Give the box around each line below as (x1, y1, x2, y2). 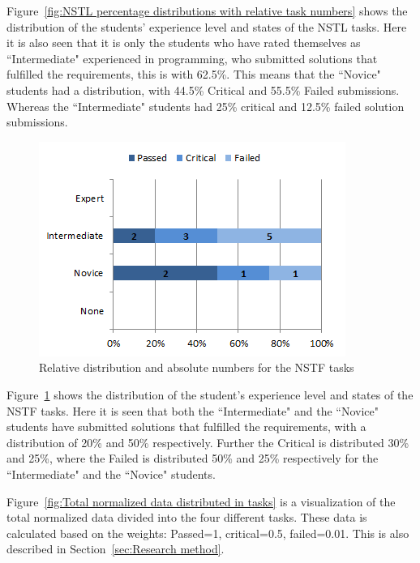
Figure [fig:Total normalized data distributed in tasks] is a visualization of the (6, 493, 396, 510)
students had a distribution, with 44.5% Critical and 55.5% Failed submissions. (6, 81, 400, 98)
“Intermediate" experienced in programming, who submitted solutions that (6, 49, 378, 66)
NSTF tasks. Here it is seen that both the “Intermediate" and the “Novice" (6, 402, 379, 419)
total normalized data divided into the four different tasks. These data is (6, 509, 367, 526)
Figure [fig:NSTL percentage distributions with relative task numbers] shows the (6, 2, 408, 19)
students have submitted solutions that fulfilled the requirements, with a (6, 418, 366, 435)
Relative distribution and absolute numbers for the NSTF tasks (39, 359, 354, 376)
